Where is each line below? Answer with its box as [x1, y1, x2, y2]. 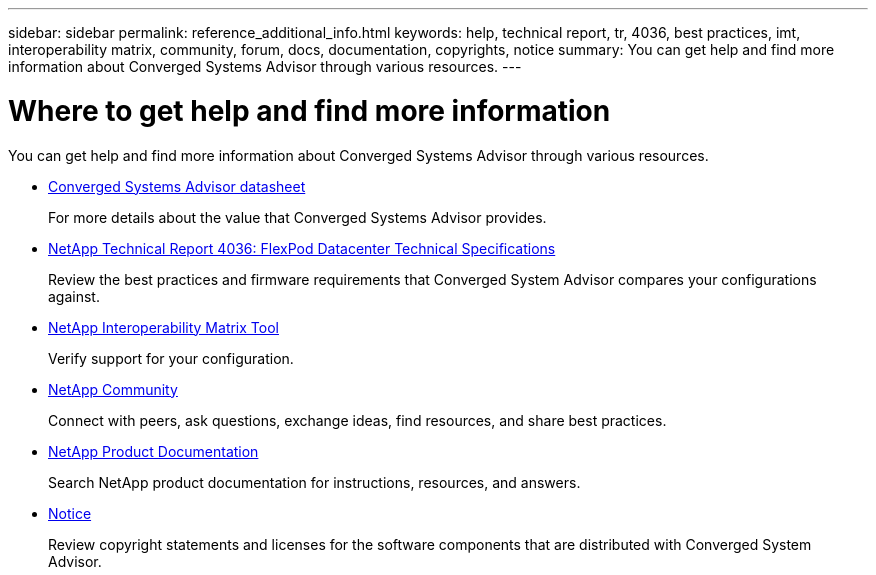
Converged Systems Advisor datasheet [48, 177, 306, 195]
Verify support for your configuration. [48, 349, 294, 367]
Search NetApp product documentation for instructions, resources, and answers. [48, 473, 581, 491]
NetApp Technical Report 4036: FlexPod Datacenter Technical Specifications [48, 239, 556, 257]
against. [48, 287, 100, 305]
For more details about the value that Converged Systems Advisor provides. [48, 208, 547, 226]
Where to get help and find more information [8, 93, 611, 128]
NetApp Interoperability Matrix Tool [48, 318, 279, 336]
